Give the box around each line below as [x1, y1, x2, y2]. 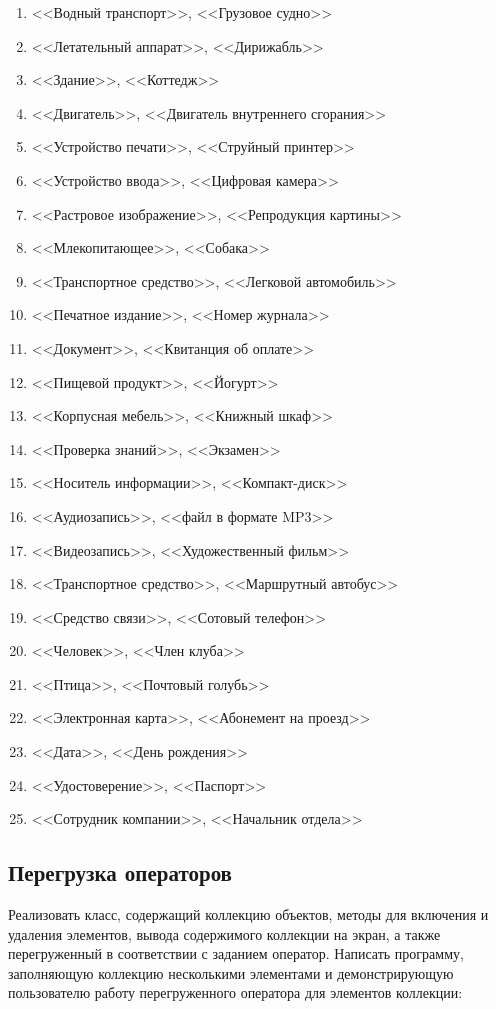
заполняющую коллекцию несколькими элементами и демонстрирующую [8, 962, 454, 983]
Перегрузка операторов [8, 857, 232, 888]
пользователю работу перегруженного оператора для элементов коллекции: [8, 982, 463, 1003]
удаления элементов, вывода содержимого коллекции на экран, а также [8, 923, 441, 944]
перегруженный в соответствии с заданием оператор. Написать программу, [8, 943, 464, 964]
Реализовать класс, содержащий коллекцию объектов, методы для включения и [8, 904, 489, 925]
